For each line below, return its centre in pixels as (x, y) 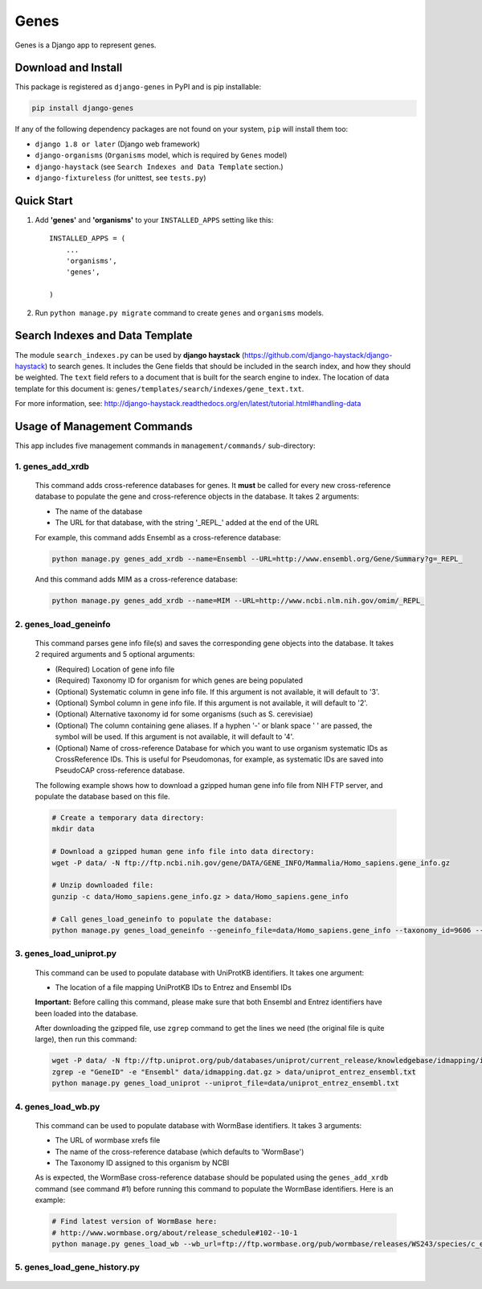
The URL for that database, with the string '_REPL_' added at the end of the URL (187, 523)
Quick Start (44, 201)
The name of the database (99, 511)
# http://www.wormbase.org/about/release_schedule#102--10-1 (175, 1233)
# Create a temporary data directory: (128, 818)
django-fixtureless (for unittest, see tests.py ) (120, 178)
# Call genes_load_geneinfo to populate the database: (162, 919)
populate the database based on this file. (102, 797)
